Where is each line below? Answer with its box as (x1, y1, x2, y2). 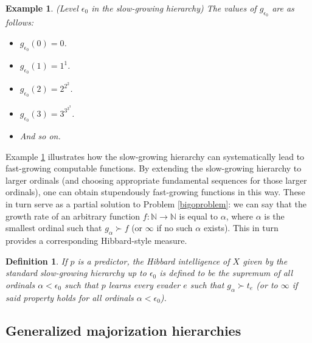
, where (226, 209, 253, 222)
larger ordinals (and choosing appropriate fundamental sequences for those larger (5, 173, 307, 186)
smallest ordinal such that (5, 221, 102, 234)
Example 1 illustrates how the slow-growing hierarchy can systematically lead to (5, 150, 305, 162)
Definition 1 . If (5, 254, 68, 267)
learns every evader (108, 278, 181, 291)
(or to (256, 278, 278, 291)
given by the (243, 254, 288, 267)
